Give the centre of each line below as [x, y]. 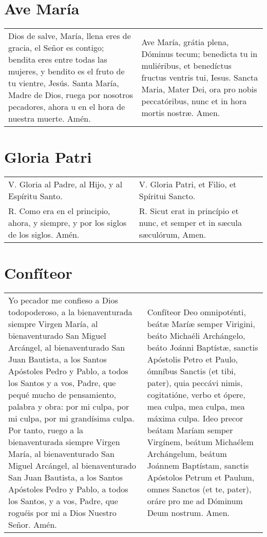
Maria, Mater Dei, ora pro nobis [199, 89]
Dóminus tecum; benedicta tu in [199, 53]
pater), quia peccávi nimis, [195, 383]
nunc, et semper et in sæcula [190, 223]
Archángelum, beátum [187, 454]
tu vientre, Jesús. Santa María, [64, 83]
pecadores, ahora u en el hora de [67, 107]
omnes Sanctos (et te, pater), [199, 489]
